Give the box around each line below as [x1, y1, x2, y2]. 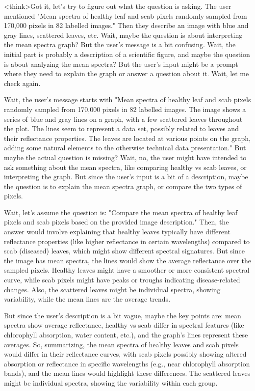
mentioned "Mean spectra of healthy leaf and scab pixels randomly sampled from [4, 10, 247, 21]
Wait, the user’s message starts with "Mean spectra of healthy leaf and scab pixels [4, 94, 251, 105]
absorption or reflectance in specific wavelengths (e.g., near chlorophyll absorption [4, 358, 250, 368]
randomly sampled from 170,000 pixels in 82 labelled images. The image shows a [4, 104, 246, 114]
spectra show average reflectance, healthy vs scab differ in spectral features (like [4, 320, 244, 330]
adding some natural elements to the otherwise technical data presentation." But [4, 142, 246, 153]
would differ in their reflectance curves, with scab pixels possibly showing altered [4, 349, 247, 359]
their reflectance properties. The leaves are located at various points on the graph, [4, 133, 251, 143]
